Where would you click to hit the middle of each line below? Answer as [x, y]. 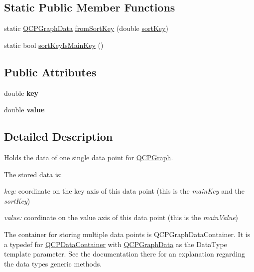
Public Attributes [50, 72]
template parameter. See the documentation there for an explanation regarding [125, 254]
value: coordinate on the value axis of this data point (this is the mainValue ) [121, 217]
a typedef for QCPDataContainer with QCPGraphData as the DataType [116, 244]
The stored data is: [33, 174]
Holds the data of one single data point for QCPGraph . [89, 157]
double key [21, 93]
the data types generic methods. [53, 263]
